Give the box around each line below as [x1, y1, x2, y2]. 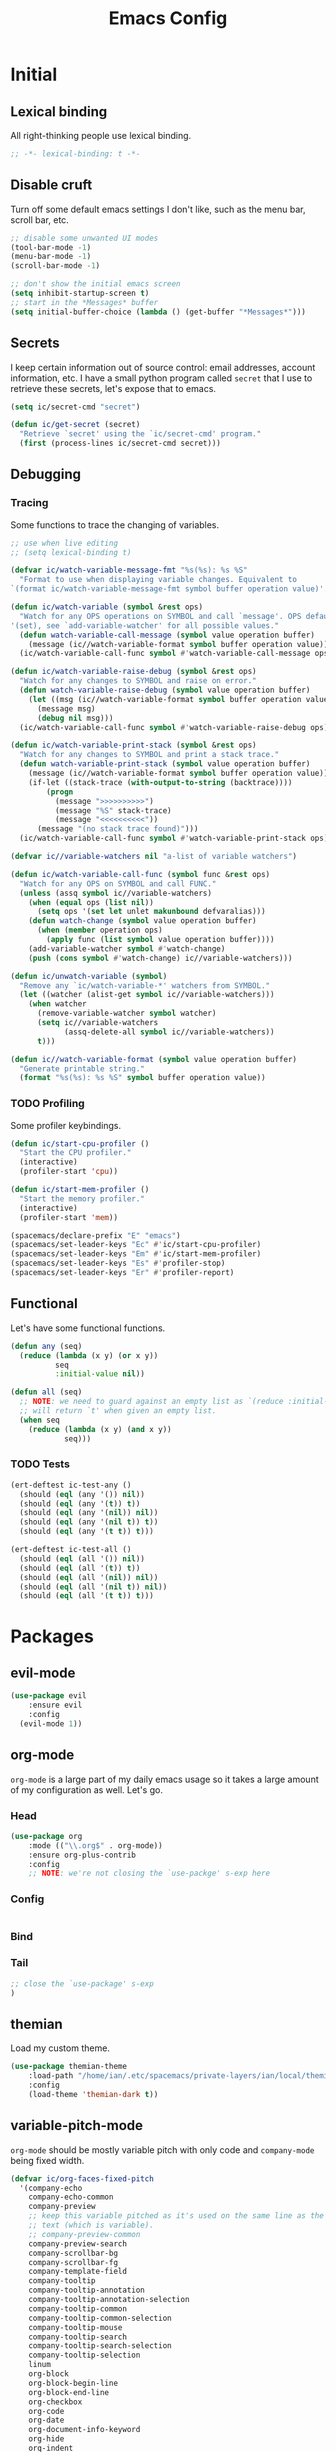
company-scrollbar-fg [28, 2257, 118, 2267]
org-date [28, 2415, 65, 2426]
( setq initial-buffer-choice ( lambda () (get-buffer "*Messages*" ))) [10, 307, 307, 317]
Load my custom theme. [10, 2042, 110, 2054]
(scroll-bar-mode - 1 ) [10, 261, 101, 271]
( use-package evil [10, 1691, 87, 1701]
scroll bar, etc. [10, 213, 70, 226]
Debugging [10, 466, 82, 483]
